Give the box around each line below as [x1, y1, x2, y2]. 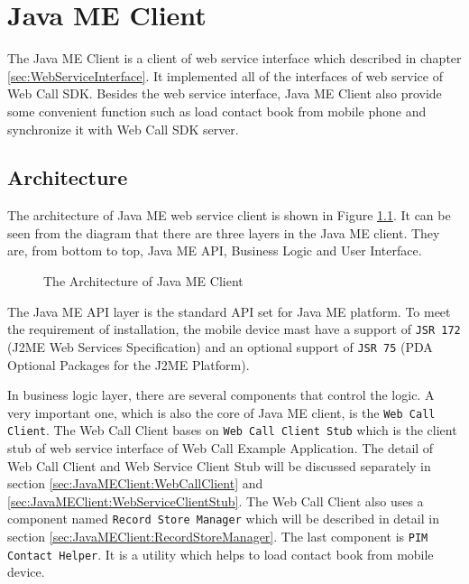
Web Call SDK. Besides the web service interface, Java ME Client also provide [7, 84, 442, 103]
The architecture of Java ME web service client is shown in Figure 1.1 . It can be [7, 206, 451, 225]
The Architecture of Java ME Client [43, 272, 244, 291]
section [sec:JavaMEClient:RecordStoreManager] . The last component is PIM [7, 527, 428, 546]
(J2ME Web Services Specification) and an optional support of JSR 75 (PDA [7, 337, 433, 356]
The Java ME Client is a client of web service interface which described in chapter [7, 49, 462, 68]
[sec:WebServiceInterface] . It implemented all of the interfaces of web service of [7, 66, 443, 85]
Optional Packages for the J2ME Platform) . [7, 355, 250, 374]
